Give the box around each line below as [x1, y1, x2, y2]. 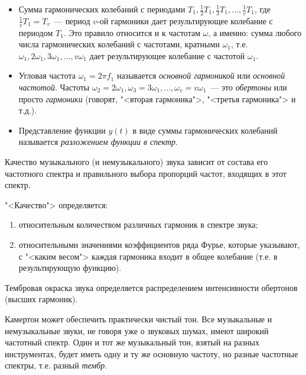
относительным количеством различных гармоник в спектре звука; [18, 218, 258, 231]
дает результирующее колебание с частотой [89, 49, 245, 62]
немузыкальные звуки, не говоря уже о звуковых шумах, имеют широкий [5, 324, 269, 337]
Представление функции [18, 124, 106, 136]
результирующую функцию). [18, 261, 122, 274]
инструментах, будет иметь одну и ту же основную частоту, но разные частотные [5, 347, 298, 360]
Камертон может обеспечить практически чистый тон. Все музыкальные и [5, 312, 272, 325]
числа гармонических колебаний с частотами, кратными [18, 38, 220, 50]
